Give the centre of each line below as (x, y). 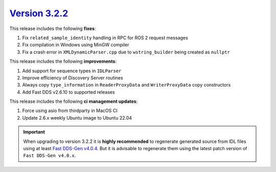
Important (34, 132)
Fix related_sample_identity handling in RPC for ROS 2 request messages (105, 38)
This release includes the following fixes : (53, 28)
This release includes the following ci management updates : (74, 101)
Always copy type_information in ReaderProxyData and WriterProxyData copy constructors (126, 85)
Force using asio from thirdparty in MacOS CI (70, 111)
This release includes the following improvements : (63, 62)
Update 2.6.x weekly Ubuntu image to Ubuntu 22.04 (77, 118)
